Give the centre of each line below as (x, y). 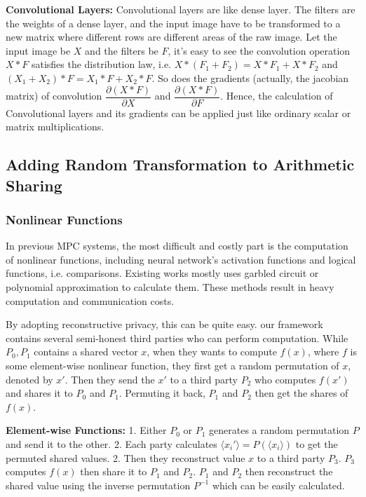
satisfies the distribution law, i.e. (101, 64)
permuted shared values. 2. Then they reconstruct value (126, 457)
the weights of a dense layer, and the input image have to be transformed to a (173, 23)
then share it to (114, 471)
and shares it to (39, 393)
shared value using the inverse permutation (98, 485)
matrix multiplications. (55, 127)
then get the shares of (301, 393)
